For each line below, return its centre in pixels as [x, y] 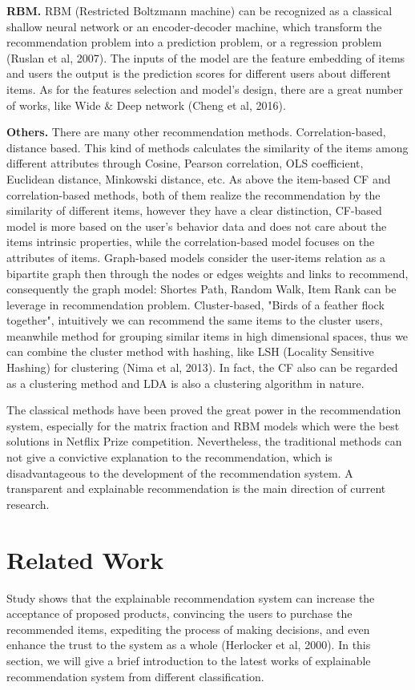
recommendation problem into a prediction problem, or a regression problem [194, 42]
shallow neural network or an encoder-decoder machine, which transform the [194, 26]
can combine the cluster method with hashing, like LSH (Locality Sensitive [190, 351]
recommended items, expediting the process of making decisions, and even [188, 629]
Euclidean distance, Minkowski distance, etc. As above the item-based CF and [199, 178]
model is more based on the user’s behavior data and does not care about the [197, 226]
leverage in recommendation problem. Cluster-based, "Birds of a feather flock [195, 304]
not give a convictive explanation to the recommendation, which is [169, 457]
